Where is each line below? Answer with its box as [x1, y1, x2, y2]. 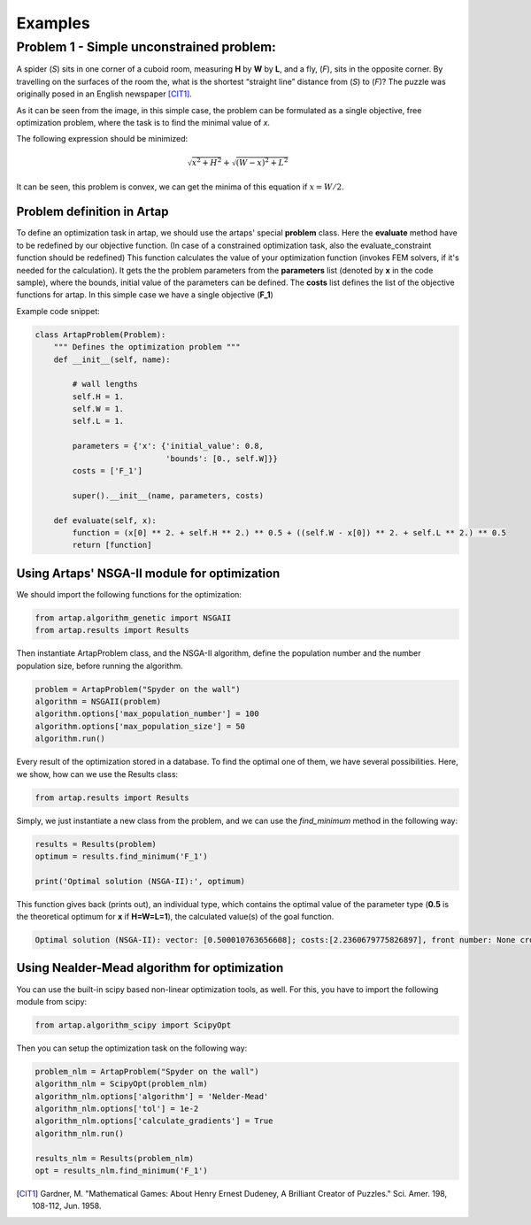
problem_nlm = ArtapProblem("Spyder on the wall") [35, 1067, 260, 1076]
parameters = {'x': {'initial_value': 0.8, [72, 441, 265, 451]
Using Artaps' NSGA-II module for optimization [16, 566, 281, 581]
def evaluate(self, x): [53, 515, 157, 526]
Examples [16, 13, 90, 33]
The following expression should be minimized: [16, 134, 189, 144]
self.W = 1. [72, 404, 124, 414]
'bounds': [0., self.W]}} [165, 453, 278, 464]
